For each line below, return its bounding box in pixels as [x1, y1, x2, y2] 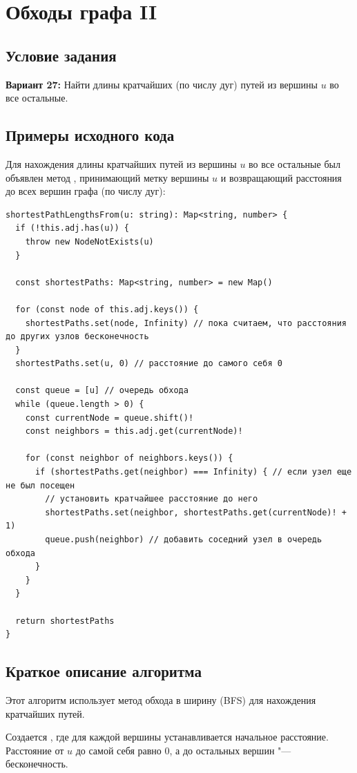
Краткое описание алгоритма [6, 660, 202, 682]
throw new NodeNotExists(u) [25, 236, 154, 247]
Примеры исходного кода [6, 124, 175, 146]
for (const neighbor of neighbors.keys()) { [25, 453, 233, 464]
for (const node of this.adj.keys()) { [15, 304, 199, 314]
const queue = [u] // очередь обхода [15, 385, 189, 396]
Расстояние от [6, 743, 64, 757]
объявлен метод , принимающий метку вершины [6, 170, 209, 184]
